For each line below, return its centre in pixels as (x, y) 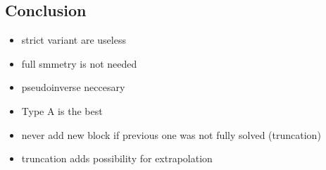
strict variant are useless (74, 40)
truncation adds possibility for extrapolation (117, 158)
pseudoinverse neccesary (73, 87)
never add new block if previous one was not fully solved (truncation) (171, 134)
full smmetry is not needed (79, 63)
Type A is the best (62, 110)
